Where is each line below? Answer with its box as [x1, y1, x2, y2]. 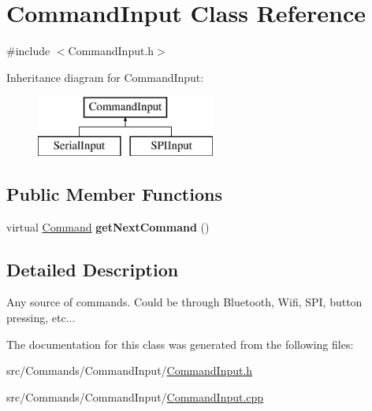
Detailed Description [6, 257, 179, 281]
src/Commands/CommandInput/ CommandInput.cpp [6, 388, 264, 405]
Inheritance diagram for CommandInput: [6, 68, 204, 85]
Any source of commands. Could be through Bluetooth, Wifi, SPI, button [6, 294, 363, 310]
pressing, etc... [6, 309, 76, 326]
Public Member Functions [6, 181, 222, 205]
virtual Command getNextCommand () [6, 218, 210, 235]
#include [6, 43, 50, 59]
